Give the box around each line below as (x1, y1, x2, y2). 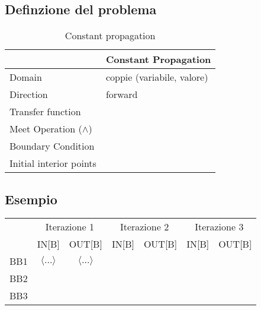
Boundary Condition (9, 139, 95, 153)
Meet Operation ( (9, 122, 82, 136)
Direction (9, 87, 48, 102)
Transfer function (9, 105, 81, 119)
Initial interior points (9, 156, 96, 170)
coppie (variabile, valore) (105, 70, 208, 84)
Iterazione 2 (120, 220, 169, 234)
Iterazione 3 (195, 220, 244, 234)
